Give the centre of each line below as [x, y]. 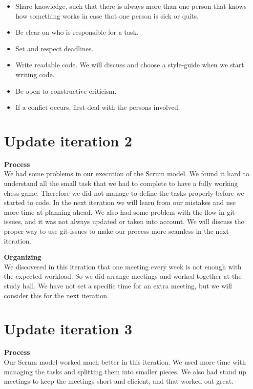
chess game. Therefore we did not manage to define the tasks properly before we [124, 193]
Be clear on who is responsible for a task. [77, 32]
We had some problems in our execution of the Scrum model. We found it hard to [126, 174]
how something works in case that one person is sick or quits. [107, 15]
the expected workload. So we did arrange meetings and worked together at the [123, 276]
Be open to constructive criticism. [66, 91]
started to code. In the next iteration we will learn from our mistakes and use [120, 202]
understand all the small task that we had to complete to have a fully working [121, 183]
